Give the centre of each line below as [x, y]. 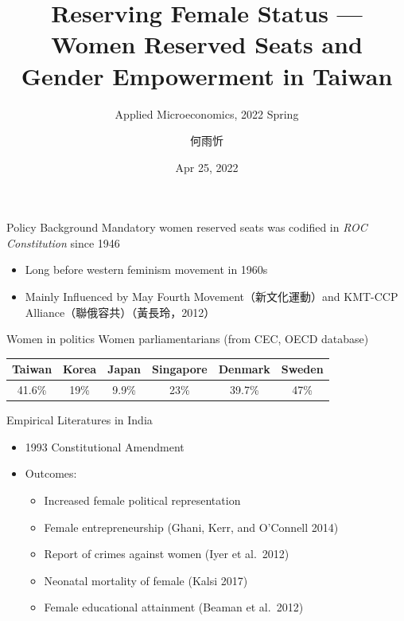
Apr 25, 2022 [207, 167]
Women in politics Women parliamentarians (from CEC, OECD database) [188, 339]
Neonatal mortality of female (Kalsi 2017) [146, 580]
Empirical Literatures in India [80, 420]
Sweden [302, 369]
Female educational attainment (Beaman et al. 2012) [174, 607]
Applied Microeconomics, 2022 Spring [207, 113]
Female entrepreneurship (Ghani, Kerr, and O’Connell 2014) [191, 527]
